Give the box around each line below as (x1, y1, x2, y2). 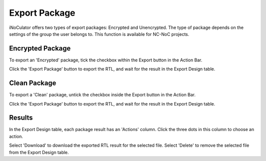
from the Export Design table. (9, 149, 69, 155)
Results (9, 113, 33, 122)
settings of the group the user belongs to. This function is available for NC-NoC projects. (9, 31, 190, 37)
